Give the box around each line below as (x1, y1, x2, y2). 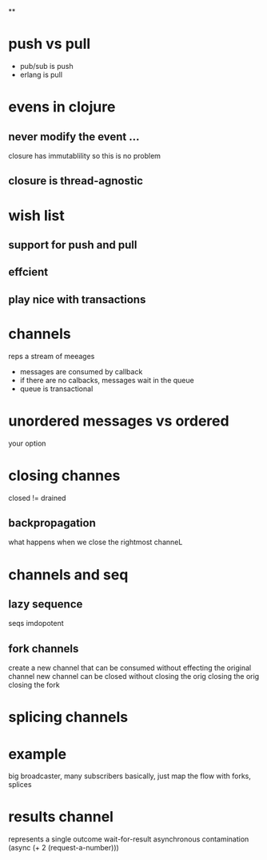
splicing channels (8, 709, 129, 726)
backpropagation (8, 516, 96, 530)
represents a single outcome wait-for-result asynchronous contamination (8, 834, 249, 844)
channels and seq (8, 565, 129, 583)
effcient (8, 265, 49, 279)
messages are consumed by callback (19, 366, 143, 376)
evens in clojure (8, 98, 116, 116)
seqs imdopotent (8, 619, 64, 628)
